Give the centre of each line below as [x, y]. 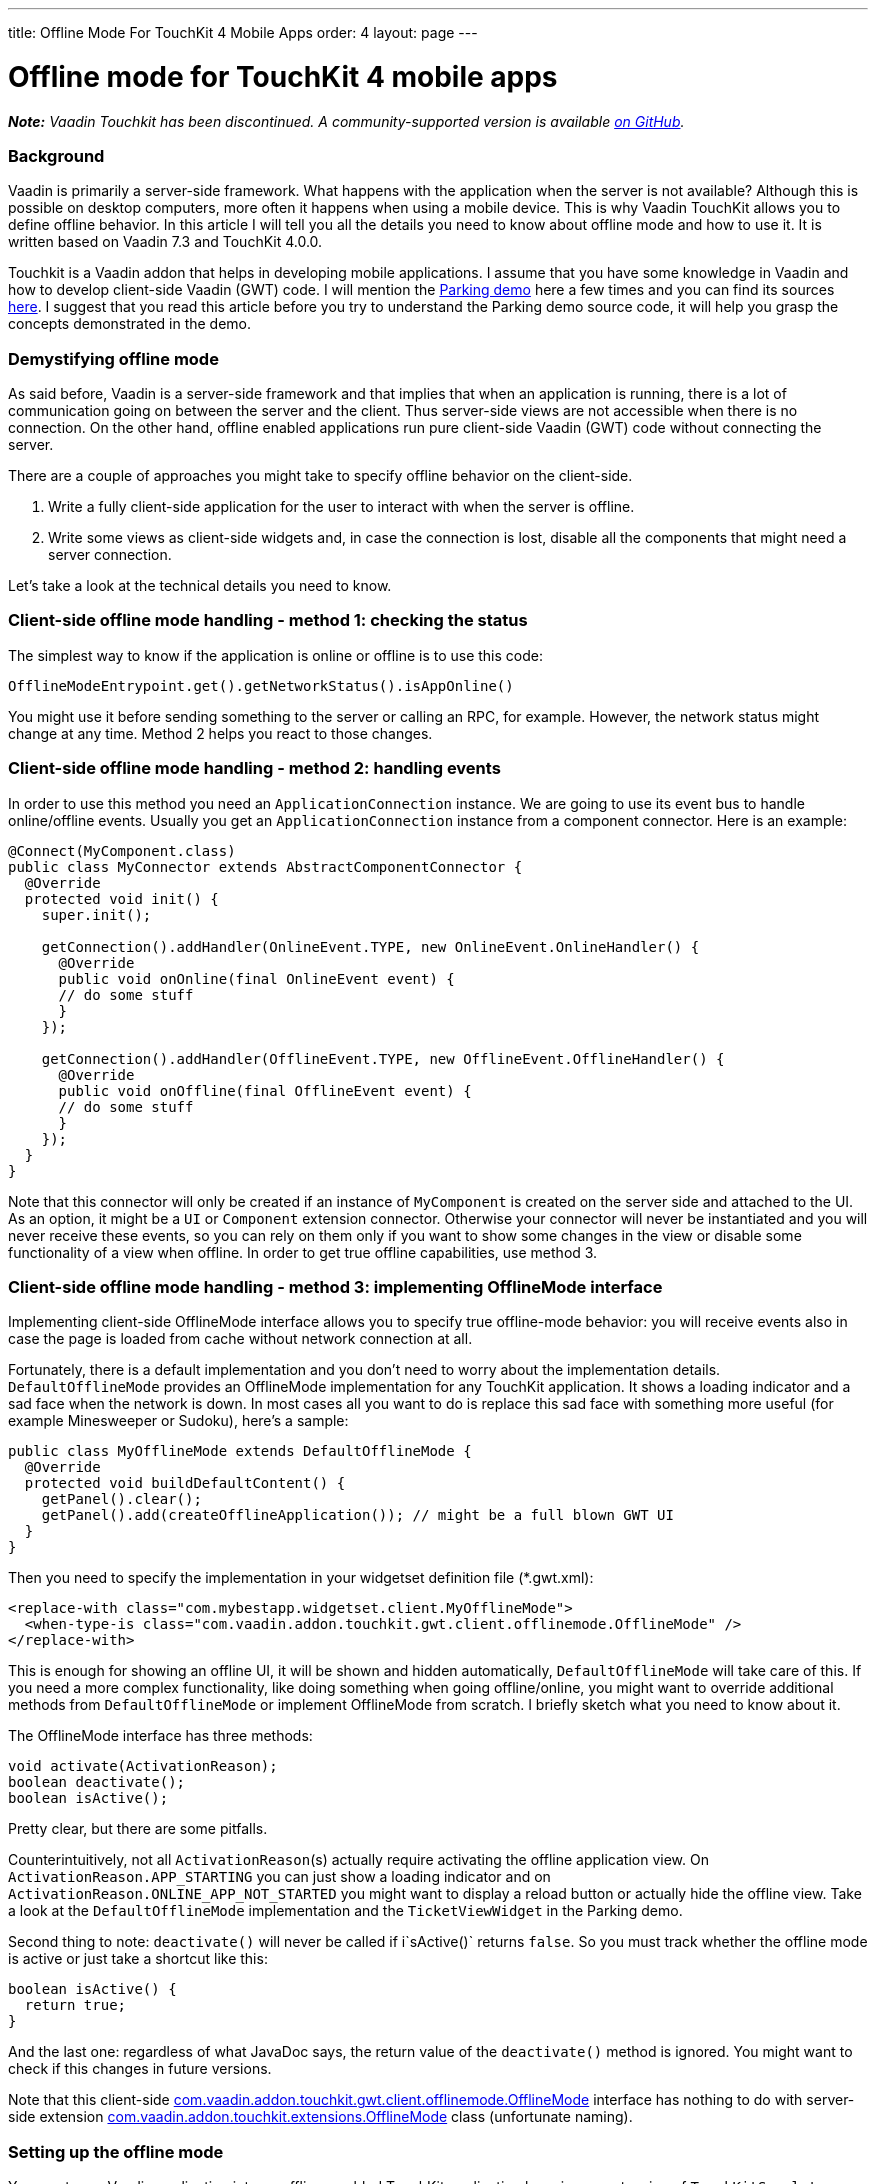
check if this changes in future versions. [140, 2069]
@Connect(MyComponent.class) [122, 850]
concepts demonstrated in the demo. [130, 324]
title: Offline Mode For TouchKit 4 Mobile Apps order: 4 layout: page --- [243, 32]
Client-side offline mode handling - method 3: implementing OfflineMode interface [335, 1286]
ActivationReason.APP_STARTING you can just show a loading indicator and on [279, 1877]
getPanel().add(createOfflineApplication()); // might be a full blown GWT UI [357, 1515]
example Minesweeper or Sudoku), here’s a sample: [178, 1421]
